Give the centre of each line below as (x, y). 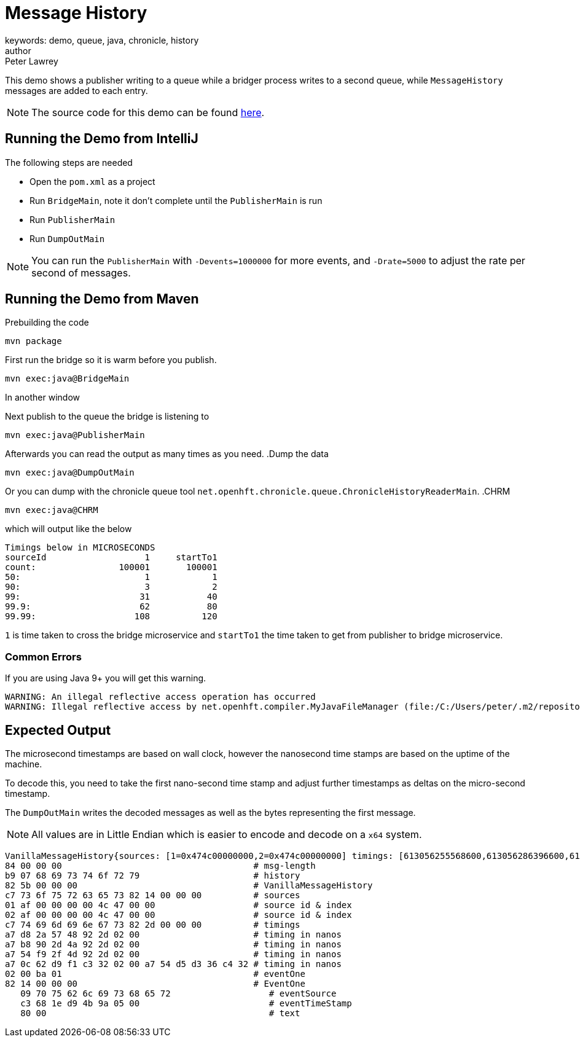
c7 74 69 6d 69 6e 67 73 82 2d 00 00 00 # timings (153, 925)
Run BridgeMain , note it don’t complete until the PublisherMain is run (176, 200)
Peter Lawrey (32, 61)
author (18, 50)
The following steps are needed (69, 162)
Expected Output (58, 730)
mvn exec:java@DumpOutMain (70, 473)
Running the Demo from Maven (102, 299)
